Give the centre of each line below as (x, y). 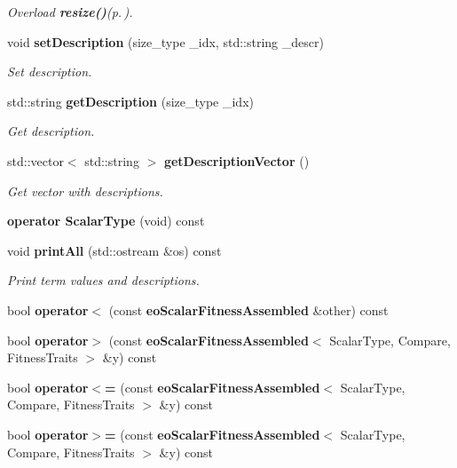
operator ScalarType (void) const (106, 221)
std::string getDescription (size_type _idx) (130, 101)
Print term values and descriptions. (103, 280)
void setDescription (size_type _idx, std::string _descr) (165, 41)
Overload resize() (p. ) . (70, 12)
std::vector (35, 160)
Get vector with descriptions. (85, 190)
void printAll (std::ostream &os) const (114, 250)
